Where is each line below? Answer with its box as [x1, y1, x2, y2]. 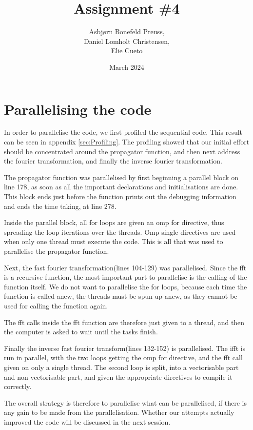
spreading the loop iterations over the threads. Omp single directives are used [4, 226, 236, 237]
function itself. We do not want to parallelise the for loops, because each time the [4, 281, 247, 291]
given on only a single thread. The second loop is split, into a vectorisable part [4, 362, 239, 372]
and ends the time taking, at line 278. [4, 201, 117, 211]
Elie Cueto [111, 45, 143, 56]
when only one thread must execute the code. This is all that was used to [4, 236, 223, 246]
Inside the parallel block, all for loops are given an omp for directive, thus [4, 217, 224, 227]
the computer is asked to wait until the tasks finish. [4, 327, 158, 337]
